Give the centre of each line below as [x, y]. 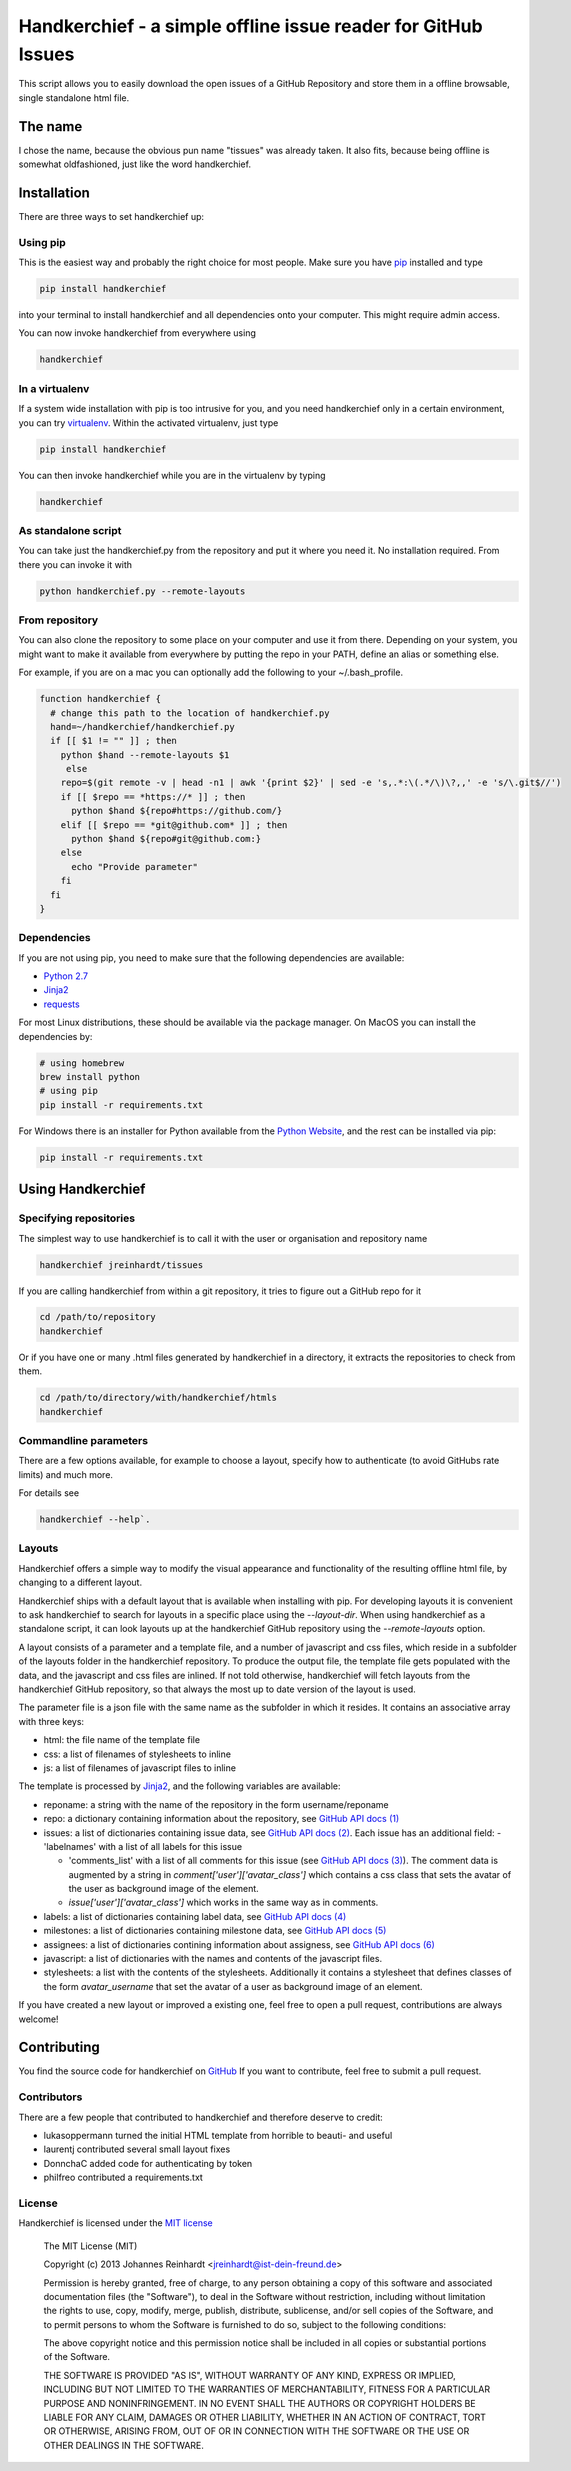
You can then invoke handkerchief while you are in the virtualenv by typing [172, 475]
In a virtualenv [54, 388]
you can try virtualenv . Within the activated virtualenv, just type [148, 422]
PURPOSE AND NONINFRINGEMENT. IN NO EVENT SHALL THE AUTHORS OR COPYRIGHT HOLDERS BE [259, 2403]
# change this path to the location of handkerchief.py [190, 713]
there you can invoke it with [75, 564]
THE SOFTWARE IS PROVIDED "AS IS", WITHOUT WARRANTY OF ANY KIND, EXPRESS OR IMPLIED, [250, 2375]
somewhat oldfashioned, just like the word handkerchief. [135, 164]
